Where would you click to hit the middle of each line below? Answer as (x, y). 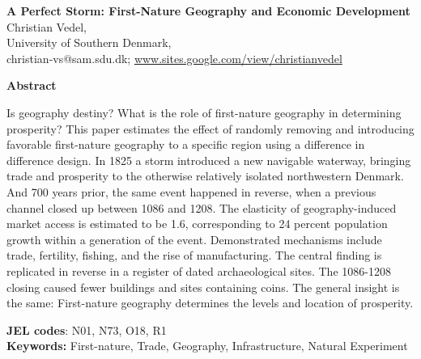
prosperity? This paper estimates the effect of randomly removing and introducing (210, 128)
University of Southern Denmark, (89, 42)
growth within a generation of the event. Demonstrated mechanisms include (194, 239)
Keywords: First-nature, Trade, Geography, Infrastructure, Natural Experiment (207, 346)
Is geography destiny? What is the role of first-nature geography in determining (204, 112)
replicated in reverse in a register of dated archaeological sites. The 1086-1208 (199, 270)
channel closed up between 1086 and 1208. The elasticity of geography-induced (202, 207)
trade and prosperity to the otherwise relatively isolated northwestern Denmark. (205, 176)
